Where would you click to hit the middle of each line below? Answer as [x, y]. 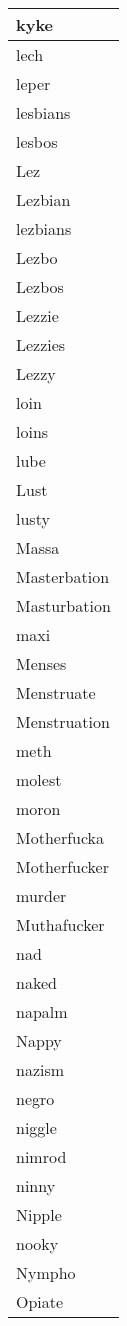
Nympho [46, 1272]
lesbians [43, 112]
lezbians [44, 228]
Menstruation [63, 721]
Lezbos [40, 286]
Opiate [40, 1301]
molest [39, 779]
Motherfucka [60, 837]
